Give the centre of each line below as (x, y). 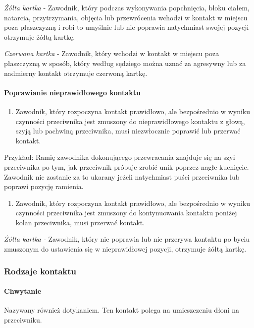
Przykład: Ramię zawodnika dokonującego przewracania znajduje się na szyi (120, 157)
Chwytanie (23, 291)
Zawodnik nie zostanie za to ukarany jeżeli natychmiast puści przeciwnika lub (122, 176)
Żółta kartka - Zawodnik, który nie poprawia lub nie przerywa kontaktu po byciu (127, 239)
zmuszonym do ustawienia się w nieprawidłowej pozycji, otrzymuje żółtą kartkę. (125, 249)
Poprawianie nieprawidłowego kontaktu (72, 92)
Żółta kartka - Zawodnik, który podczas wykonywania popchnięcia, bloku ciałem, (127, 7)
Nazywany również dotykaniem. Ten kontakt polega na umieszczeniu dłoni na (122, 310)
